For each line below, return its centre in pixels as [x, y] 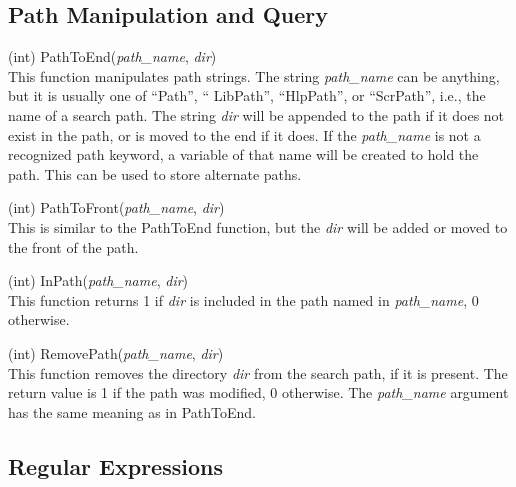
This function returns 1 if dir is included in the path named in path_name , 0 [243, 299]
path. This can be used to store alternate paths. [155, 173]
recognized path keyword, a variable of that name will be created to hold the [243, 154]
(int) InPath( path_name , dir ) [98, 280]
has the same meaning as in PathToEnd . [132, 411]
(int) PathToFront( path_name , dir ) [116, 207]
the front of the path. [73, 246]
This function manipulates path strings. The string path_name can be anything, [254, 75]
